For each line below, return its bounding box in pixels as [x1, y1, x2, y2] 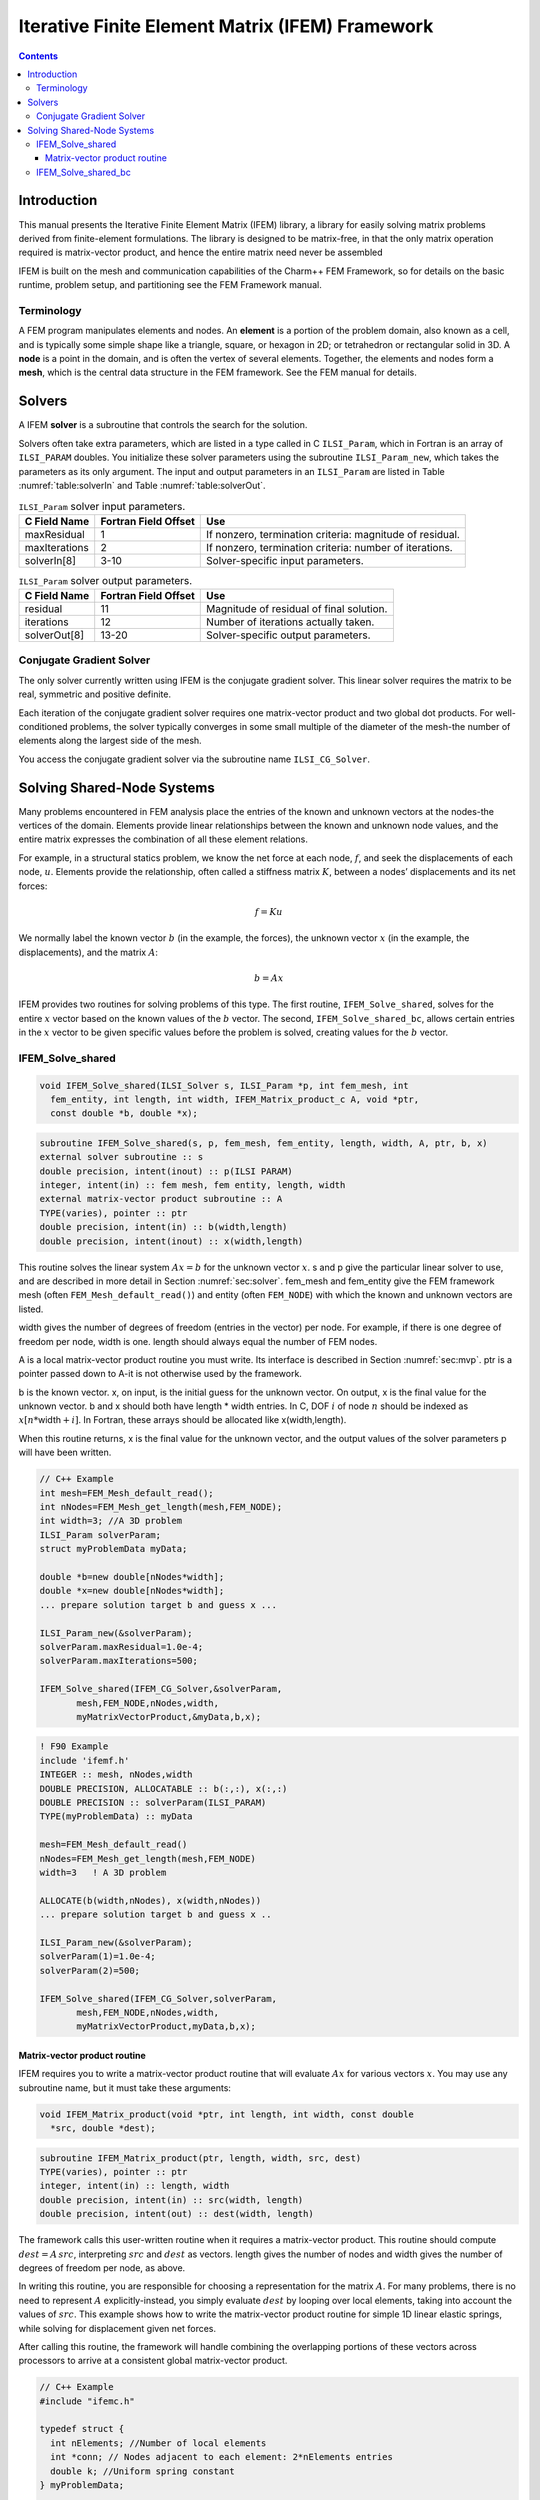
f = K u [254, 906, 284, 917]
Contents [18, 50, 59, 62]
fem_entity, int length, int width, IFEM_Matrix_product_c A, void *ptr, [50, 1093, 420, 1105]
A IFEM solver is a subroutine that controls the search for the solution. [18, 419, 308, 431]
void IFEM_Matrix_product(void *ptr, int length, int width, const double [39, 2108, 415, 2120]
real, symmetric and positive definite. [18, 688, 172, 700]
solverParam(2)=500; [39, 1965, 140, 1976]
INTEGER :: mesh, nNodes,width [39, 1769, 194, 1780]
